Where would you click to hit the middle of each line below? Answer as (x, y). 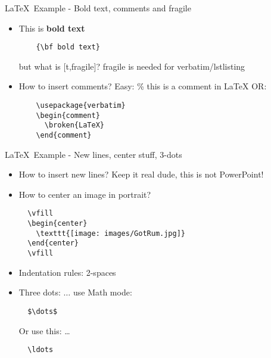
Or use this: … (44, 330)
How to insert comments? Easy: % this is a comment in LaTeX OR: (143, 86)
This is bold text (52, 28)
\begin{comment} (68, 115)
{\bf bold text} (68, 47)
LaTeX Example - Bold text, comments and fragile (98, 8)
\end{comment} (64, 135)
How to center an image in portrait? (85, 194)
